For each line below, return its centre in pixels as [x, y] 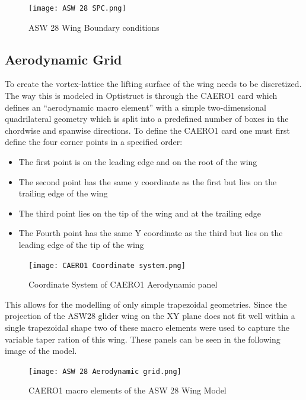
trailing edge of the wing [63, 193]
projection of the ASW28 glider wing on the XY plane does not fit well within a [150, 316]
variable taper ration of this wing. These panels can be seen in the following [143, 339]
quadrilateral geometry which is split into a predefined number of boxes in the [147, 119]
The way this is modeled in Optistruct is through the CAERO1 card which [141, 96]
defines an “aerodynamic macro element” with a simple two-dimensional [136, 107]
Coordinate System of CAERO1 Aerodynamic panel [123, 284]
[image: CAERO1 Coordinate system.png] [107, 265]
